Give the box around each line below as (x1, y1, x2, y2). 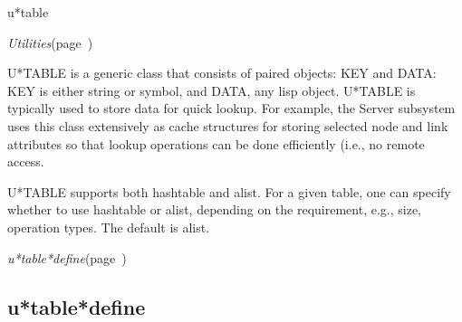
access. (7, 152, 44, 171)
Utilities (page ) (7, 33, 93, 52)
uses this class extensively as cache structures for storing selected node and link (7, 116, 448, 135)
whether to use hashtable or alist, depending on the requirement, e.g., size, (7, 200, 422, 219)
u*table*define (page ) (7, 248, 127, 267)
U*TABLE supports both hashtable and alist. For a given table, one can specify (7, 182, 451, 201)
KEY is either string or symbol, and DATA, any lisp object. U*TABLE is (7, 80, 416, 99)
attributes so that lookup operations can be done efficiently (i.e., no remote (7, 134, 425, 153)
